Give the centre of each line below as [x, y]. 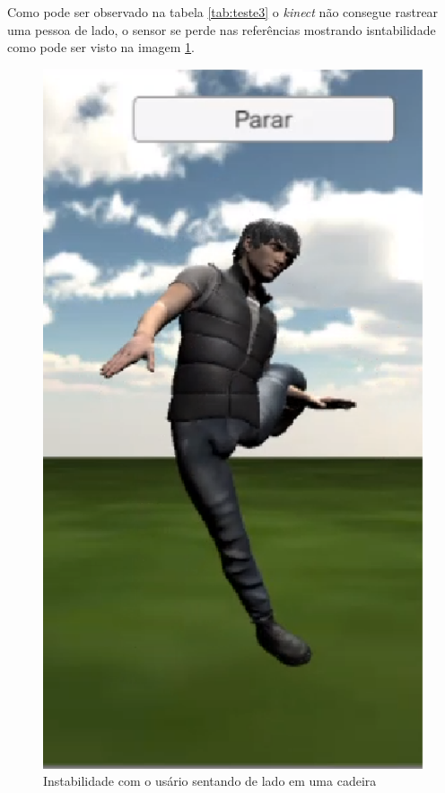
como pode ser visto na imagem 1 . [101, 47]
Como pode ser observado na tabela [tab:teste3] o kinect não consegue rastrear [223, 12]
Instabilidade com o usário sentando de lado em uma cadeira [210, 781]
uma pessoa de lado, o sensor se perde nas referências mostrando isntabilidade [222, 29]
